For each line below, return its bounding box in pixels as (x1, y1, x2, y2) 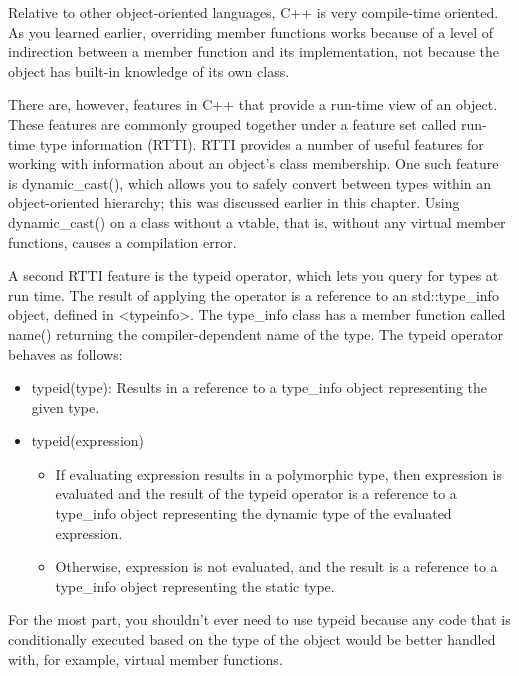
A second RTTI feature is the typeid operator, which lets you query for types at (8, 265, 499, 286)
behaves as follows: (8, 343, 123, 364)
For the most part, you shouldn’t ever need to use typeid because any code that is (8, 609, 511, 630)
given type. (31, 396, 100, 417)
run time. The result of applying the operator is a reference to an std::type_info (8, 284, 499, 305)
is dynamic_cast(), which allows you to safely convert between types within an (8, 172, 491, 193)
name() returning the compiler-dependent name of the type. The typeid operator (8, 323, 503, 344)
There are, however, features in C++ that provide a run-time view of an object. (8, 94, 498, 115)
